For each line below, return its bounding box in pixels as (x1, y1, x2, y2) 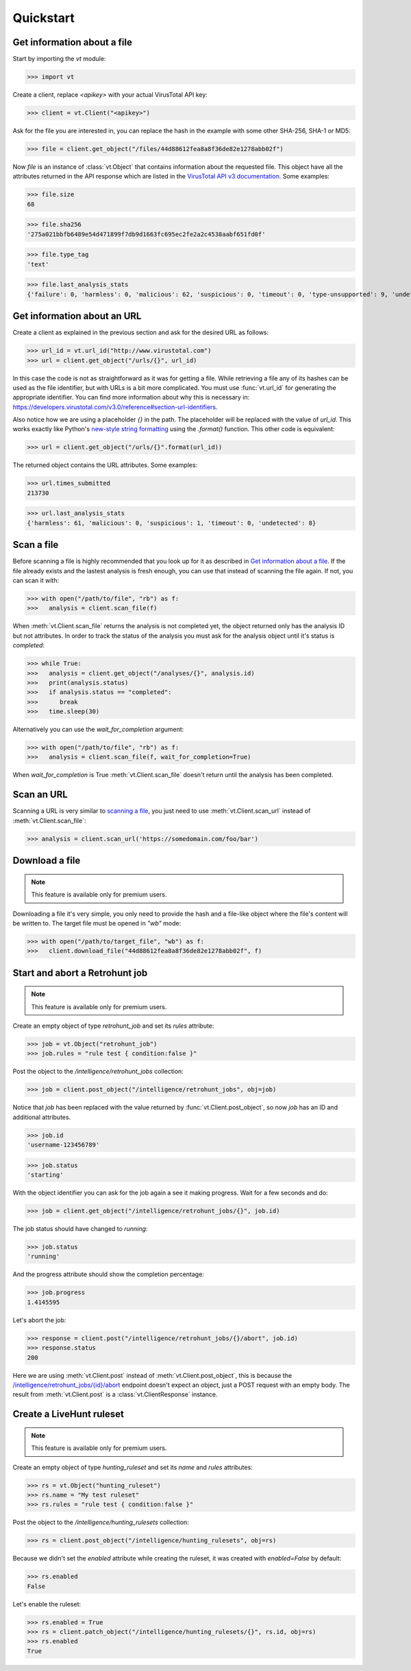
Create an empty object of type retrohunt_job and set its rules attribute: (12, 1022, 214, 1030)
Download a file (12, 855, 81, 866)
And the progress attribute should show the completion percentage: (12, 1270, 205, 1278)
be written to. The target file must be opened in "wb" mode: (12, 919, 182, 927)
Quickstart (12, 10, 75, 25)
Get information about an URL (12, 310, 142, 322)
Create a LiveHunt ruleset (12, 1408, 125, 1420)
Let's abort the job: (12, 1315, 66, 1324)
